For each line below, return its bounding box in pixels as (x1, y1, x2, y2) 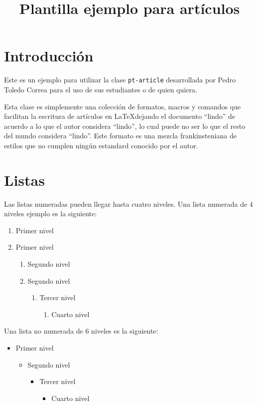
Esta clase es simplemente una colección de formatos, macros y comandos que (4, 101, 241, 111)
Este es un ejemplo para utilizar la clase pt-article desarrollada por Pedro (4, 74, 236, 85)
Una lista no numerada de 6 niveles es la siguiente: (4, 326, 158, 336)
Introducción (4, 45, 94, 66)
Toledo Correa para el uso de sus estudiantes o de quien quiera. (4, 84, 197, 94)
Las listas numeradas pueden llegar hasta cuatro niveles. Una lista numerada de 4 (4, 198, 253, 209)
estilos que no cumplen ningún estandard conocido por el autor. (4, 140, 198, 150)
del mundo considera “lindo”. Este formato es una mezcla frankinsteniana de (4, 130, 237, 141)
